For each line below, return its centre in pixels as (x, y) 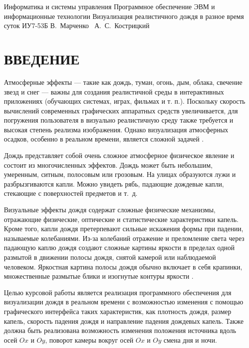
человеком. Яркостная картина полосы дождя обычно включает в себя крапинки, (123, 266)
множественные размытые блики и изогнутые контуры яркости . (99, 276)
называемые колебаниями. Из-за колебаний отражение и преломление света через (124, 238)
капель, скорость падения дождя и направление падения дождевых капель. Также (124, 321)
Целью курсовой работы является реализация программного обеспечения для (118, 292)
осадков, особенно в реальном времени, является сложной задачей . (104, 139)
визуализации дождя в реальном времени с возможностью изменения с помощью (124, 302)
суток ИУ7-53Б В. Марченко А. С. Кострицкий (77, 25)
